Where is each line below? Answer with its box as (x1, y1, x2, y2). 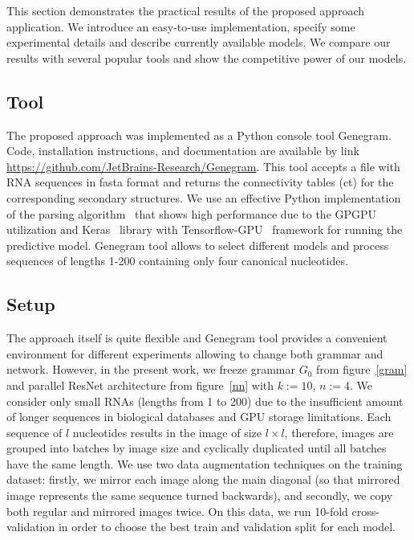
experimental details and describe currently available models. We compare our (6, 34, 391, 51)
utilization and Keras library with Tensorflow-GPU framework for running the (6, 221, 403, 238)
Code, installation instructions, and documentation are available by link (6, 142, 359, 159)
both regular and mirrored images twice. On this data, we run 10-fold (6, 502, 348, 519)
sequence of (6, 423, 63, 440)
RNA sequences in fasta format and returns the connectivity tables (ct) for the (6, 174, 394, 190)
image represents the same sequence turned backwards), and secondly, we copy (6, 487, 393, 504)
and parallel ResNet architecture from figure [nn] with (6, 376, 274, 393)
